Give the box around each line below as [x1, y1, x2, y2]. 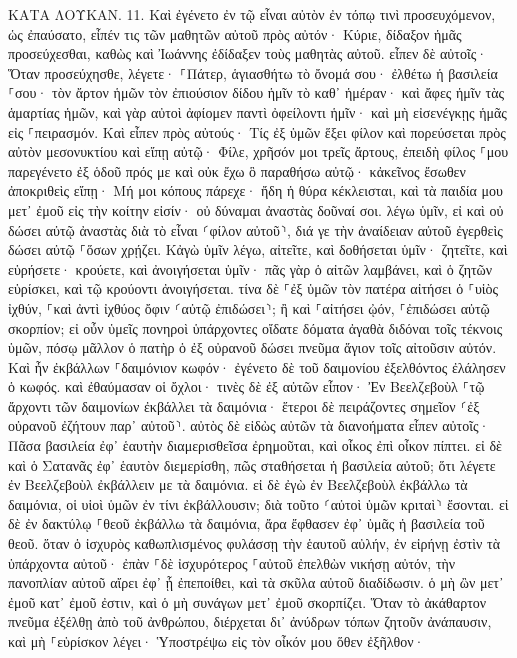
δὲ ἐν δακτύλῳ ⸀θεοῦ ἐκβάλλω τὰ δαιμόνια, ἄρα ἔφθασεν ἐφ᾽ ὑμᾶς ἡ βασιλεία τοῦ [8, 513, 485, 534]
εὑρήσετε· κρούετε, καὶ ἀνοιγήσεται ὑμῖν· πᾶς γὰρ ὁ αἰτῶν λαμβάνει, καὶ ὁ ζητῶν [8, 258, 493, 279]
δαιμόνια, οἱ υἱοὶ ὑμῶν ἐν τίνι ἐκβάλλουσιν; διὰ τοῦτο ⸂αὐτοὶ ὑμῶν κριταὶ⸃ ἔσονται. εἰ [8, 493, 509, 514]
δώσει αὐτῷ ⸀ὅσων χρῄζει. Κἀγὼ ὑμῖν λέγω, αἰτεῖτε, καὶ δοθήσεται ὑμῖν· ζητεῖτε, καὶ [8, 239, 508, 260]
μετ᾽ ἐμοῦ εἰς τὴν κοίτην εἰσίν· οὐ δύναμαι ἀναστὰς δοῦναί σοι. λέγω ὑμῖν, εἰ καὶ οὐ [8, 199, 504, 220]
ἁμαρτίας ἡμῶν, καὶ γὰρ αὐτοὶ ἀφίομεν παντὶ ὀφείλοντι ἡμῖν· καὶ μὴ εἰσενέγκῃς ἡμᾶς [8, 101, 507, 122]
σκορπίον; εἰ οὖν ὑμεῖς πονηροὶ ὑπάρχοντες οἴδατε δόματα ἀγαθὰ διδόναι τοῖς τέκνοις [8, 317, 503, 338]
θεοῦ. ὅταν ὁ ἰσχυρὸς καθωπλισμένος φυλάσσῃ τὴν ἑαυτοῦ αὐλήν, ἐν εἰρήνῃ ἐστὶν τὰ [8, 533, 501, 554]
